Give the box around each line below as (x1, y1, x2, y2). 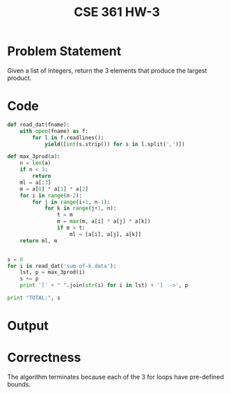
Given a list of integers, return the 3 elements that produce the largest (7, 66, 207, 74)
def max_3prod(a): (7, 153, 61, 160)
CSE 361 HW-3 (74, 4, 160, 20)
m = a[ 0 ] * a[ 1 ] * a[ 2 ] (19, 185, 89, 192)
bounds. (7, 380, 31, 388)
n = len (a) (19, 159, 51, 167)
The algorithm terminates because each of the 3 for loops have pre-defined (7, 373, 224, 381)
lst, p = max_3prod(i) (19, 269, 86, 276)
